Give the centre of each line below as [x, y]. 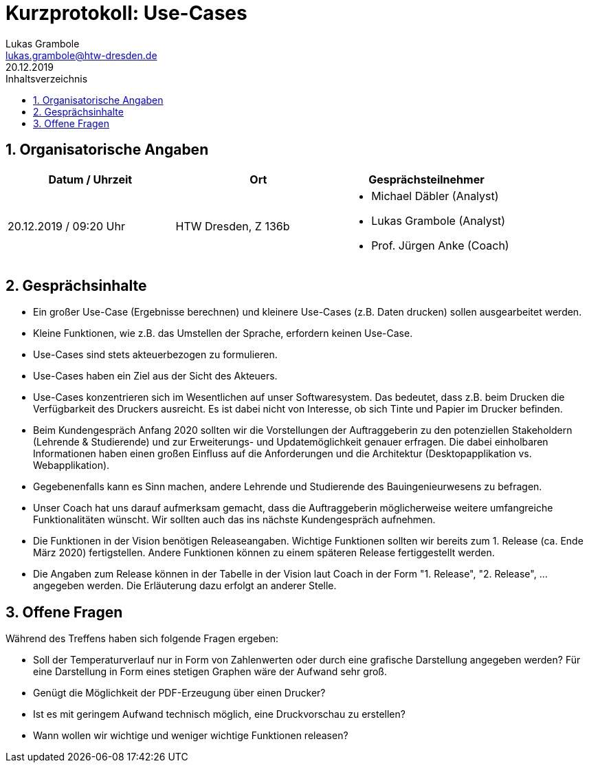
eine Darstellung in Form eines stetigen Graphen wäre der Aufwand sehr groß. [210, 672]
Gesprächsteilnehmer [426, 179]
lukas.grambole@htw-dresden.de [81, 55]
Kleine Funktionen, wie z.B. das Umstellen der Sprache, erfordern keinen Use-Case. [223, 333]
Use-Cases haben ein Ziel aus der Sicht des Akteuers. [155, 376]
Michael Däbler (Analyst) [435, 196]
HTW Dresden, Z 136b [233, 226]
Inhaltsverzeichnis [47, 78]
